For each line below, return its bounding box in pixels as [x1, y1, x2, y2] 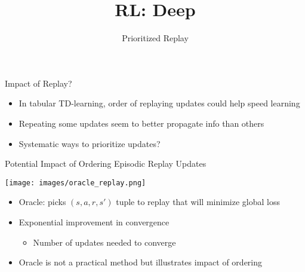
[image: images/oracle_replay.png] [5, 178, 146, 187]
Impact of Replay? [5, 77, 72, 89]
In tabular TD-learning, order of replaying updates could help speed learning [19, 97, 300, 109]
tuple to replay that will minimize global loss [116, 195, 280, 208]
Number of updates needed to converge [33, 236, 176, 248]
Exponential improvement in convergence [19, 215, 170, 228]
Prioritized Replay [122, 32, 189, 44]
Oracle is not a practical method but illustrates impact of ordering [19, 256, 263, 268]
